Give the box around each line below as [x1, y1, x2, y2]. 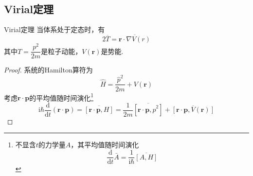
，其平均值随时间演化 [71, 140, 139, 150]
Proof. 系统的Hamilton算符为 [4, 65, 93, 75]
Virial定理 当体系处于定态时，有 [4, 24, 105, 35]
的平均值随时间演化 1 [29, 91, 93, 103]
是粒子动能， [41, 46, 82, 56]
